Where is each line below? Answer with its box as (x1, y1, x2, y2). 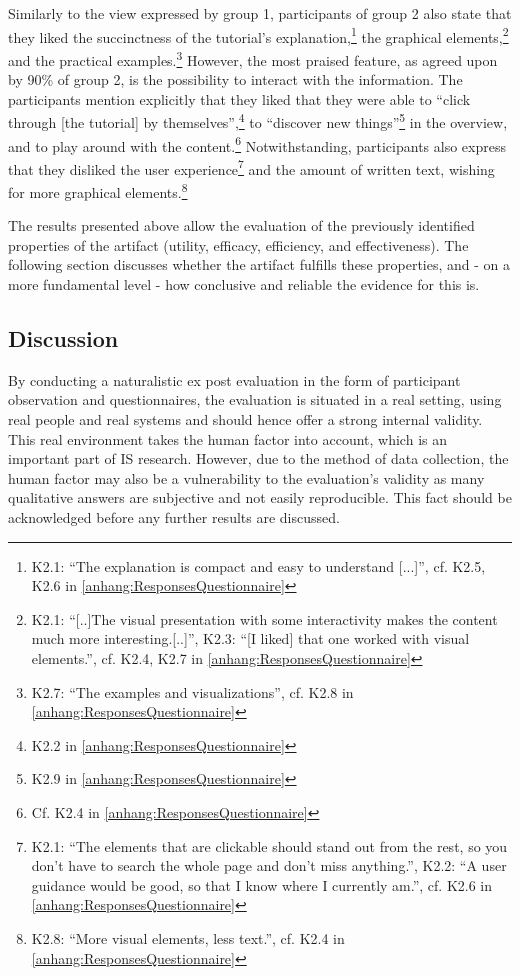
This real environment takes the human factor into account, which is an (8, 428, 447, 449)
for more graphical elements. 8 (8, 179, 188, 202)
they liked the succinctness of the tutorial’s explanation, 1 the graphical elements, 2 (8, 23, 509, 47)
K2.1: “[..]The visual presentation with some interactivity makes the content (31, 608, 498, 629)
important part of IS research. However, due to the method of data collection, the (8, 448, 509, 469)
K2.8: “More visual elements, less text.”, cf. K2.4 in (31, 927, 345, 948)
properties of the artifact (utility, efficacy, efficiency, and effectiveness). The (8, 234, 469, 255)
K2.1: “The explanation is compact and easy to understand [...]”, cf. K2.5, (31, 555, 486, 576)
